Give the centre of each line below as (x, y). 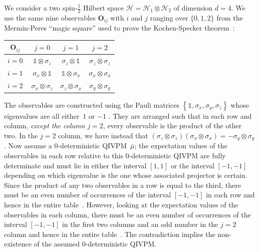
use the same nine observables (50, 17)
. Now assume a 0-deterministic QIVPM (66, 146)
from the (230, 17)
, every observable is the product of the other (172, 125)
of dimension (193, 8)
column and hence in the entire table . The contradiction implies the (110, 234)
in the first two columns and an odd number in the (140, 224)
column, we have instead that (103, 135)
